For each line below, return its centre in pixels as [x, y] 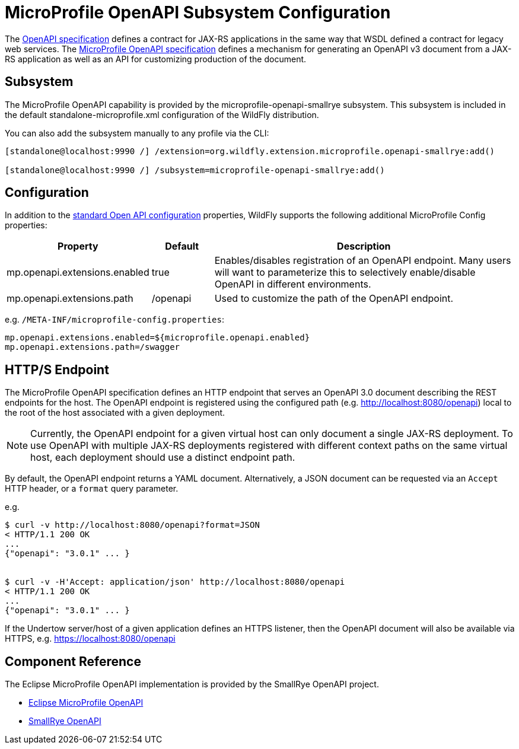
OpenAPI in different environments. [293, 284]
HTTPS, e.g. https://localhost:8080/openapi [90, 639]
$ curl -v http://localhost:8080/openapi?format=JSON [132, 525]
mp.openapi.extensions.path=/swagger [93, 347]
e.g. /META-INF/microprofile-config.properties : [114, 320]
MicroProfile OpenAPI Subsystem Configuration [198, 12]
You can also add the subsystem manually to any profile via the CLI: [137, 133]
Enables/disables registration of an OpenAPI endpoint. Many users [363, 261]
